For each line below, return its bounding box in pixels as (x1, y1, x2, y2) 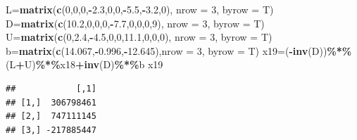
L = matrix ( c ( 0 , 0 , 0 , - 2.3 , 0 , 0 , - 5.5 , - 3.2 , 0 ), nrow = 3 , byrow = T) (6, 2, 274, 16)
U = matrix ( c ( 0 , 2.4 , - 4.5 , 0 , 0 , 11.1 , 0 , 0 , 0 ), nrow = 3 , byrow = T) (6, 30, 273, 44)
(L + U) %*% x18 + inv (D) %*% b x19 (6, 57, 163, 72)
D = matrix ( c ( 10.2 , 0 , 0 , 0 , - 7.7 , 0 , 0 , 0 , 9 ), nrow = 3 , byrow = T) (6, 15, 265, 30)
